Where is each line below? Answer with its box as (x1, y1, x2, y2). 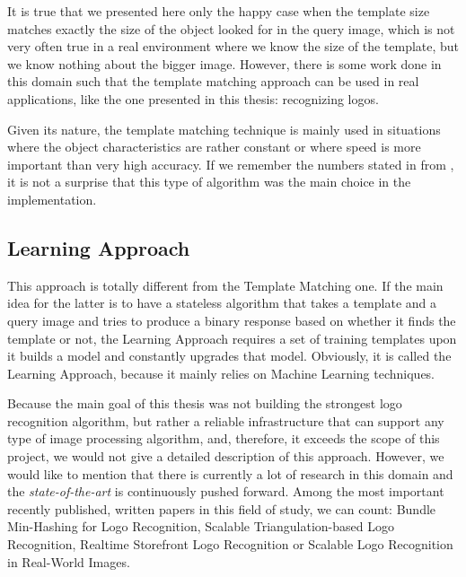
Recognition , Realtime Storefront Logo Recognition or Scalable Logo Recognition (7, 535, 453, 554)
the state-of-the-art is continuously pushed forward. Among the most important (7, 482, 444, 501)
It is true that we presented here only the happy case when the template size (7, 2, 430, 20)
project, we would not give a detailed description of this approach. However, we (7, 447, 444, 466)
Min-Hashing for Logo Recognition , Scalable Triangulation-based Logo (7, 517, 394, 536)
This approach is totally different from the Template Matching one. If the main (7, 275, 444, 294)
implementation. (7, 189, 97, 208)
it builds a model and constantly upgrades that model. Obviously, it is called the (7, 346, 452, 365)
